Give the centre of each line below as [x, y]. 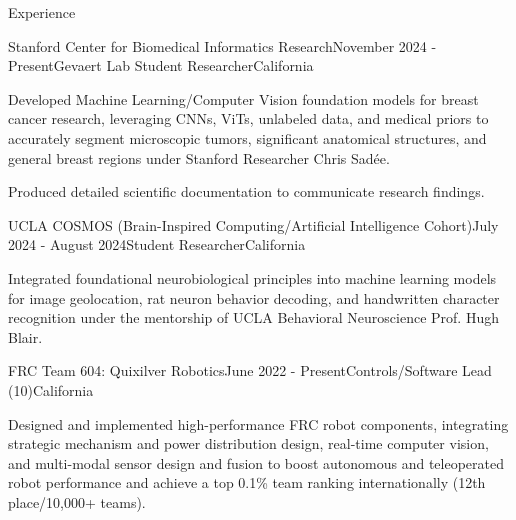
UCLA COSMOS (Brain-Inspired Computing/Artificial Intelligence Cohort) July [253, 224]
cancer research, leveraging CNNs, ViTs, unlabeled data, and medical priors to [248, 118]
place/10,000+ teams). [77, 501]
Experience [42, 12]
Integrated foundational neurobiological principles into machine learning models [252, 277]
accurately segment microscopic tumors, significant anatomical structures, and [247, 137]
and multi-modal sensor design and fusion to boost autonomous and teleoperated [256, 462]
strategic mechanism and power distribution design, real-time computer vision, [248, 443]
